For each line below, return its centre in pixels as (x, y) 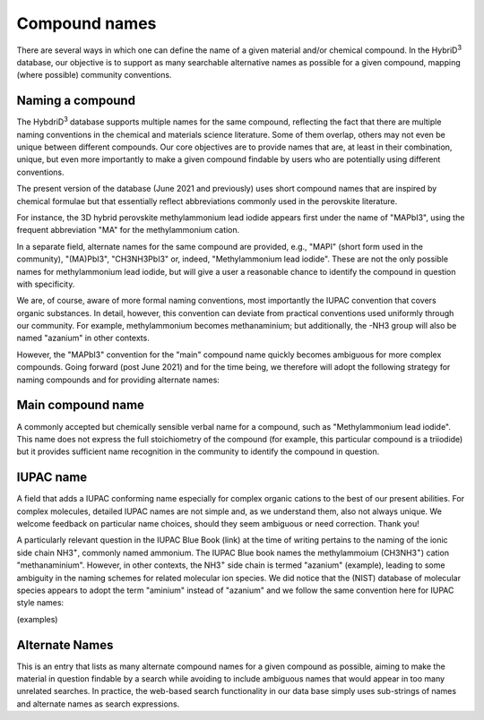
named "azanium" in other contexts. (83, 338)
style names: (40, 603)
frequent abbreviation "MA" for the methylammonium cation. (128, 230)
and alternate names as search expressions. (98, 704)
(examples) (37, 619)
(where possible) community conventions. (94, 75)
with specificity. (46, 284)
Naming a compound (76, 101)
